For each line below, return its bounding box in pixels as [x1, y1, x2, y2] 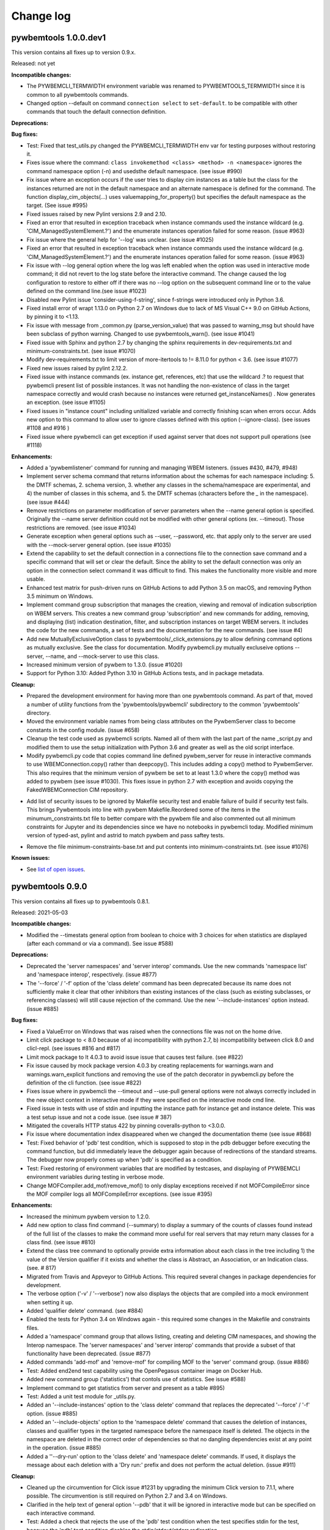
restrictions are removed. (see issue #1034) [26, 524, 137, 531]
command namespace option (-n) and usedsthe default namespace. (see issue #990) [26, 167, 243, 174]
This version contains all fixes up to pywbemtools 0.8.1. [11, 897, 150, 905]
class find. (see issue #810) [26, 1238, 96, 1245]
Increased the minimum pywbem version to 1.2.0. [26, 1212, 150, 1220]
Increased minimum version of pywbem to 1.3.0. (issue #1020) [26, 661, 183, 668]
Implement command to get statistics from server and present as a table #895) [26, 1384, 226, 1392]
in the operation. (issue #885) [26, 1444, 101, 1452]
